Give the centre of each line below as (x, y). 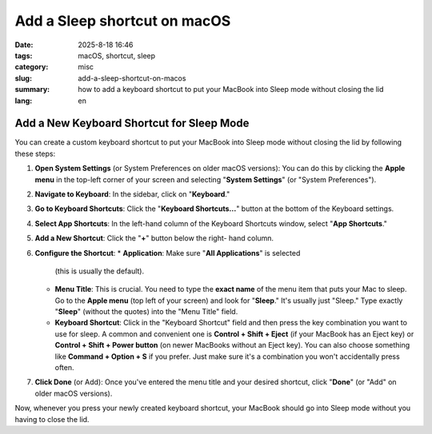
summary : (32, 90)
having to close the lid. (52, 419)
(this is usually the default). (99, 271)
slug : (23, 78)
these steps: (35, 153)
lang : (24, 101)
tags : (24, 55)
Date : (24, 45)
